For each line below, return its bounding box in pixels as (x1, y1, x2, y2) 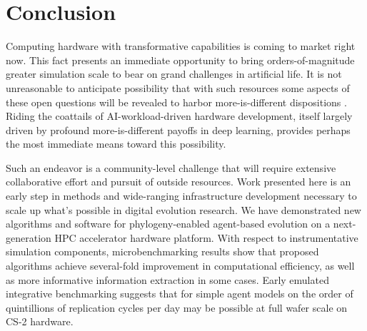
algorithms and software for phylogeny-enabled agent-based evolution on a (6, 216, 331, 231)
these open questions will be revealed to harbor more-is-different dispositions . (6, 94, 347, 109)
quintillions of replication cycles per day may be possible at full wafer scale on (6, 300, 348, 315)
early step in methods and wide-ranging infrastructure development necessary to (6, 188, 357, 203)
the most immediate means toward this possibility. (6, 136, 226, 151)
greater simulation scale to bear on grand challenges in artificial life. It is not (6, 66, 342, 81)
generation (6, 230, 51, 245)
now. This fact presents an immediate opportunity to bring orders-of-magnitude (6, 52, 355, 67)
